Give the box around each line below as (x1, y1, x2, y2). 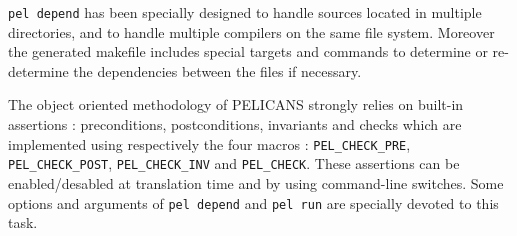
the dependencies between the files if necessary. (73, 60, 362, 81)
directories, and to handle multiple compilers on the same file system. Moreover (8, 21, 495, 42)
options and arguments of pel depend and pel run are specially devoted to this (8, 192, 499, 213)
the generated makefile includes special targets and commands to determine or (8, 41, 488, 62)
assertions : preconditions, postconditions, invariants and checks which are (8, 114, 462, 135)
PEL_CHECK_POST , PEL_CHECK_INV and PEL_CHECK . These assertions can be (8, 153, 460, 174)
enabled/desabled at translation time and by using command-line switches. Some (8, 172, 504, 193)
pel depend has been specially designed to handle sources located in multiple (8, 2, 482, 22)
